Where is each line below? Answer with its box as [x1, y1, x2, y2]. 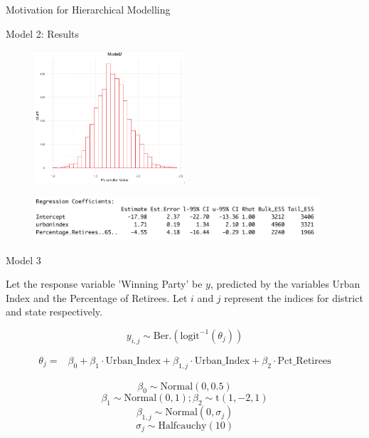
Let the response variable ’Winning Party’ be [6, 276, 203, 291]
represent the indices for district [224, 290, 363, 305]
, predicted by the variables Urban [210, 276, 360, 291]
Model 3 [6, 252, 41, 267]
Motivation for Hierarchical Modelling [6, 2, 171, 16]
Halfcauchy [158, 420, 207, 431]
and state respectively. [6, 304, 102, 319]
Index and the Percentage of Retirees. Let [6, 290, 188, 305]
